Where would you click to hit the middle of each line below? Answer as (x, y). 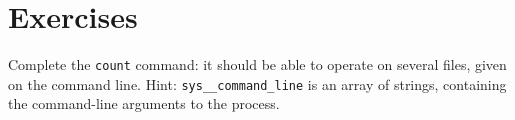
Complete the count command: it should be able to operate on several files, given (257, 64)
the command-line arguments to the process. (144, 103)
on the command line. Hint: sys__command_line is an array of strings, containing (257, 83)
